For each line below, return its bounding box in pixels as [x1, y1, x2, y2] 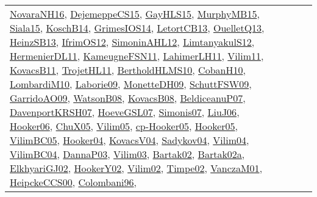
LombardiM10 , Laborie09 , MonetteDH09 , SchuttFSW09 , [10, 77, 252, 91]
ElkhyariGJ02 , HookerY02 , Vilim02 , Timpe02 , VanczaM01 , [10, 161, 263, 175]
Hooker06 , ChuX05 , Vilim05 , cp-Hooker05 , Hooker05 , [10, 119, 238, 133]
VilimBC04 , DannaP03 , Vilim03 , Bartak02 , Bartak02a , [10, 147, 245, 161]
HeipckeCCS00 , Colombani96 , [10, 175, 137, 189]
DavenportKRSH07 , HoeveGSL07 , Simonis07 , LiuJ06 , [10, 105, 240, 119]
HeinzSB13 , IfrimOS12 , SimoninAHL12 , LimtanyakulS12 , [10, 35, 255, 49]
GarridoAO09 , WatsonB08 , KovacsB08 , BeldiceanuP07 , [10, 91, 246, 105]
